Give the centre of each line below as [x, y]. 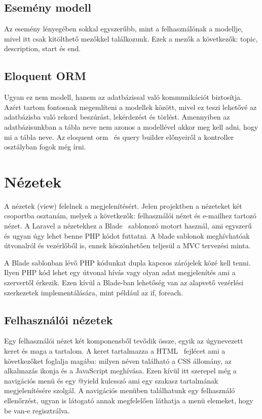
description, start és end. [43, 48]
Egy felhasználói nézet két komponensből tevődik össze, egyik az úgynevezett [124, 341]
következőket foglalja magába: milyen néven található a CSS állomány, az [118, 360]
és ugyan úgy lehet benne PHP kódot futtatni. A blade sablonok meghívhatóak [127, 235]
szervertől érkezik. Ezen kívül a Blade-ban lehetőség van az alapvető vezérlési [124, 282]
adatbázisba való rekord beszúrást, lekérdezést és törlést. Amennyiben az [117, 117]
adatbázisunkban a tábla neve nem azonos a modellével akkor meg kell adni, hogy [131, 126]
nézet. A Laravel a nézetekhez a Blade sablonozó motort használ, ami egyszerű [128, 226]
